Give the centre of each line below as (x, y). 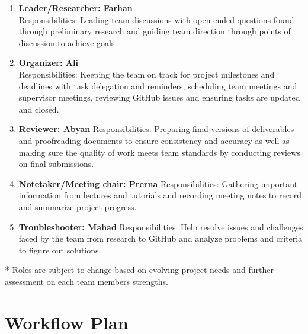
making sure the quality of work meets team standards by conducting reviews (159, 152)
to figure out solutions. (60, 250)
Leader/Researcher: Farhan (76, 8)
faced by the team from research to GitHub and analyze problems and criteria (161, 238)
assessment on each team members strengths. (86, 281)
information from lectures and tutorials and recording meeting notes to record (160, 195)
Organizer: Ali (48, 62)
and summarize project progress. (78, 206)
